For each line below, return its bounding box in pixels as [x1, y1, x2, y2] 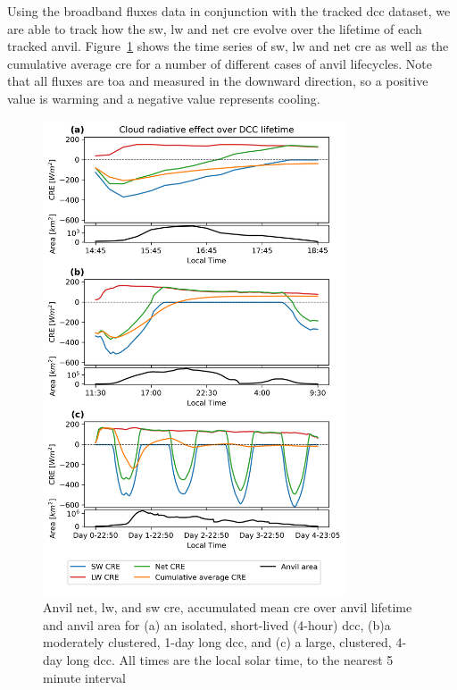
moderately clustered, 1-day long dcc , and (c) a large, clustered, [43, 633, 392, 652]
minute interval [43, 668, 126, 686]
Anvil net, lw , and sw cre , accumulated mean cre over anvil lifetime [43, 598, 412, 617]
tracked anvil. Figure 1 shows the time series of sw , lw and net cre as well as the [7, 37, 449, 55]
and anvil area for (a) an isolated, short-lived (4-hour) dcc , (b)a [43, 615, 391, 634]
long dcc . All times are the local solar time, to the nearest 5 [66, 651, 394, 669]
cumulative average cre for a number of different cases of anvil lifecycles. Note [7, 54, 432, 72]
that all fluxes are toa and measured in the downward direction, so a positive [7, 72, 428, 90]
